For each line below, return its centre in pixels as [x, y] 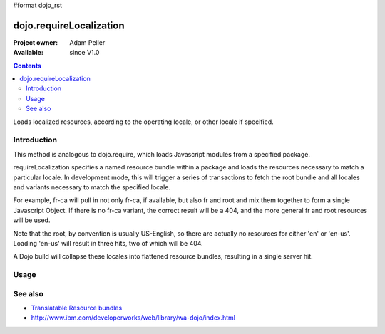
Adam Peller [87, 42]
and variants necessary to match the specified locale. [92, 187]
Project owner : [36, 42]
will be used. [32, 220]
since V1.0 [84, 53]
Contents [27, 66]
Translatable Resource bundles [77, 308]
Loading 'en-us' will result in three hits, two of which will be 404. [108, 243]
